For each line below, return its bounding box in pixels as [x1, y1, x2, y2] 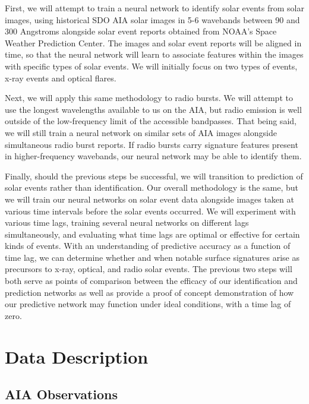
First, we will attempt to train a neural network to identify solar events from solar [5, 2, 304, 14]
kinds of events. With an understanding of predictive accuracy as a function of [5, 239, 291, 252]
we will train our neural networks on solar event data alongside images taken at [5, 192, 294, 205]
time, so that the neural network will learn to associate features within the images [5, 48, 304, 61]
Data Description [5, 344, 149, 368]
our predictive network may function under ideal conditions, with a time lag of [5, 298, 291, 310]
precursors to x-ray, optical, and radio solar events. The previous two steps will [5, 263, 292, 275]
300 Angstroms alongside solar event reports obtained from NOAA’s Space [5, 25, 277, 37]
